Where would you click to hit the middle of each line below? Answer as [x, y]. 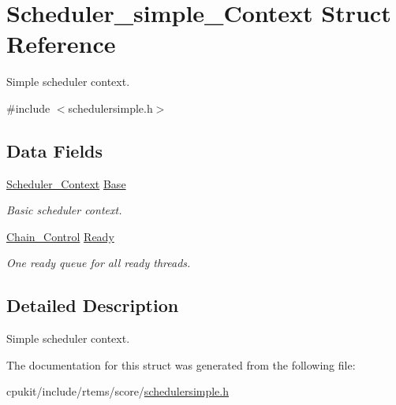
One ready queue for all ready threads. [99, 263]
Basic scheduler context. [64, 210]
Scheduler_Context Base [66, 183]
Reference [61, 44]
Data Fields [55, 150]
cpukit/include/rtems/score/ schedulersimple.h [118, 391]
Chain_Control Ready [60, 236]
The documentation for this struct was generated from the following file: [181, 364]
